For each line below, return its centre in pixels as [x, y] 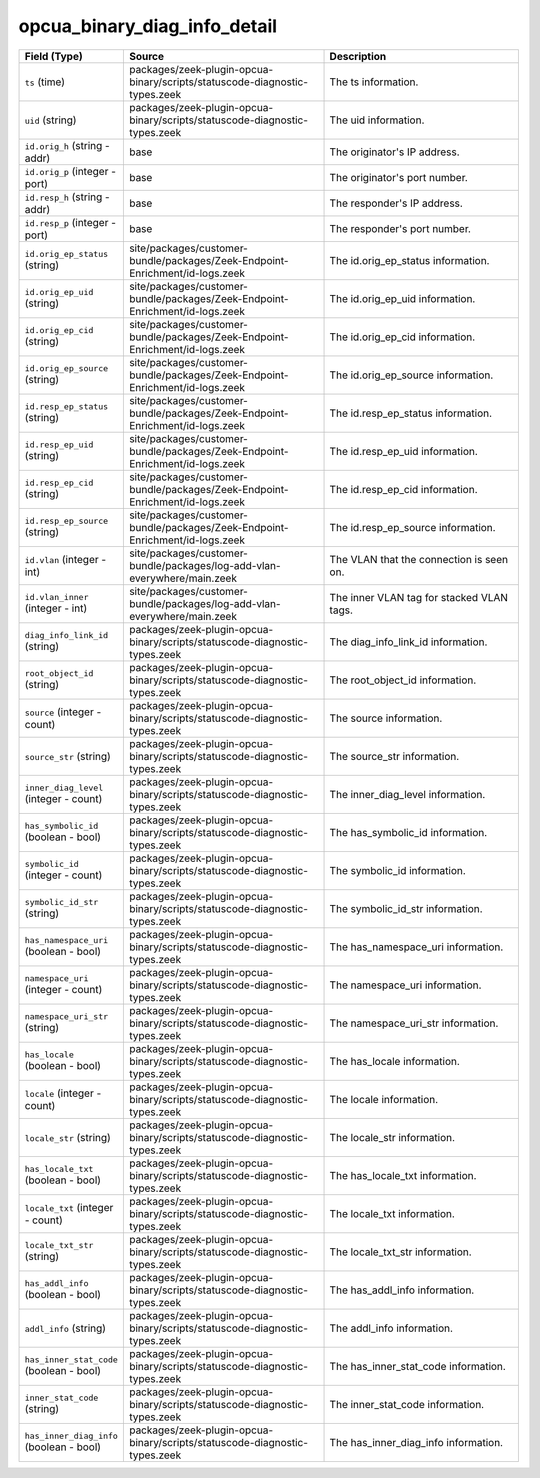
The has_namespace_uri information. [416, 947]
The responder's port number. [400, 228]
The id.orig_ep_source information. [411, 375]
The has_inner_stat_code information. [418, 1366]
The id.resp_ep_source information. [412, 527]
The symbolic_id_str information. [406, 908]
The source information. [386, 718]
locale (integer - [63, 1093]
